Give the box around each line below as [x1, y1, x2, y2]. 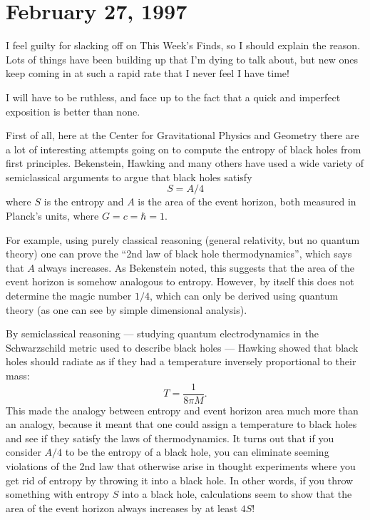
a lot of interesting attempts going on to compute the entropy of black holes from [6, 141, 361, 156]
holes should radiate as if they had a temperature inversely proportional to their [6, 354, 356, 369]
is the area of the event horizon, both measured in [138, 194, 356, 209]
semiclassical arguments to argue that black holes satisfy [6, 169, 252, 184]
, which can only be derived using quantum [149, 288, 339, 303]
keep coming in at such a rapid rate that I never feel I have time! [6, 66, 289, 81]
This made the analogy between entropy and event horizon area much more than [6, 402, 359, 417]
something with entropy [6, 486, 110, 501]
